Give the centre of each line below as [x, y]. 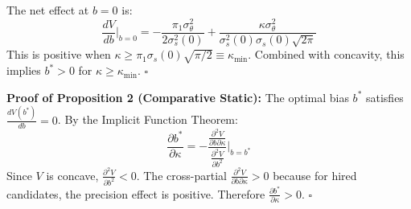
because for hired [315, 175]
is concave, [72, 175]
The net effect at [48, 10]
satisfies [384, 97]
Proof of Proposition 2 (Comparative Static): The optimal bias [178, 97]
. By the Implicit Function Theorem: [148, 119]
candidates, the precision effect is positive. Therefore [136, 193]
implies [24, 70]
